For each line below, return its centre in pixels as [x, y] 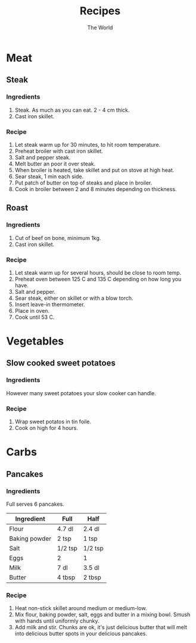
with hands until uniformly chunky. [57, 621]
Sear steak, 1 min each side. [49, 176]
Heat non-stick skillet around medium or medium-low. [81, 608]
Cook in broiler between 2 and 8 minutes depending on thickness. [96, 189]
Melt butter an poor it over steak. [55, 164]
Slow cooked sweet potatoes [61, 363]
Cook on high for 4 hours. [46, 428]
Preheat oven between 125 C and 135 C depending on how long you [98, 279]
